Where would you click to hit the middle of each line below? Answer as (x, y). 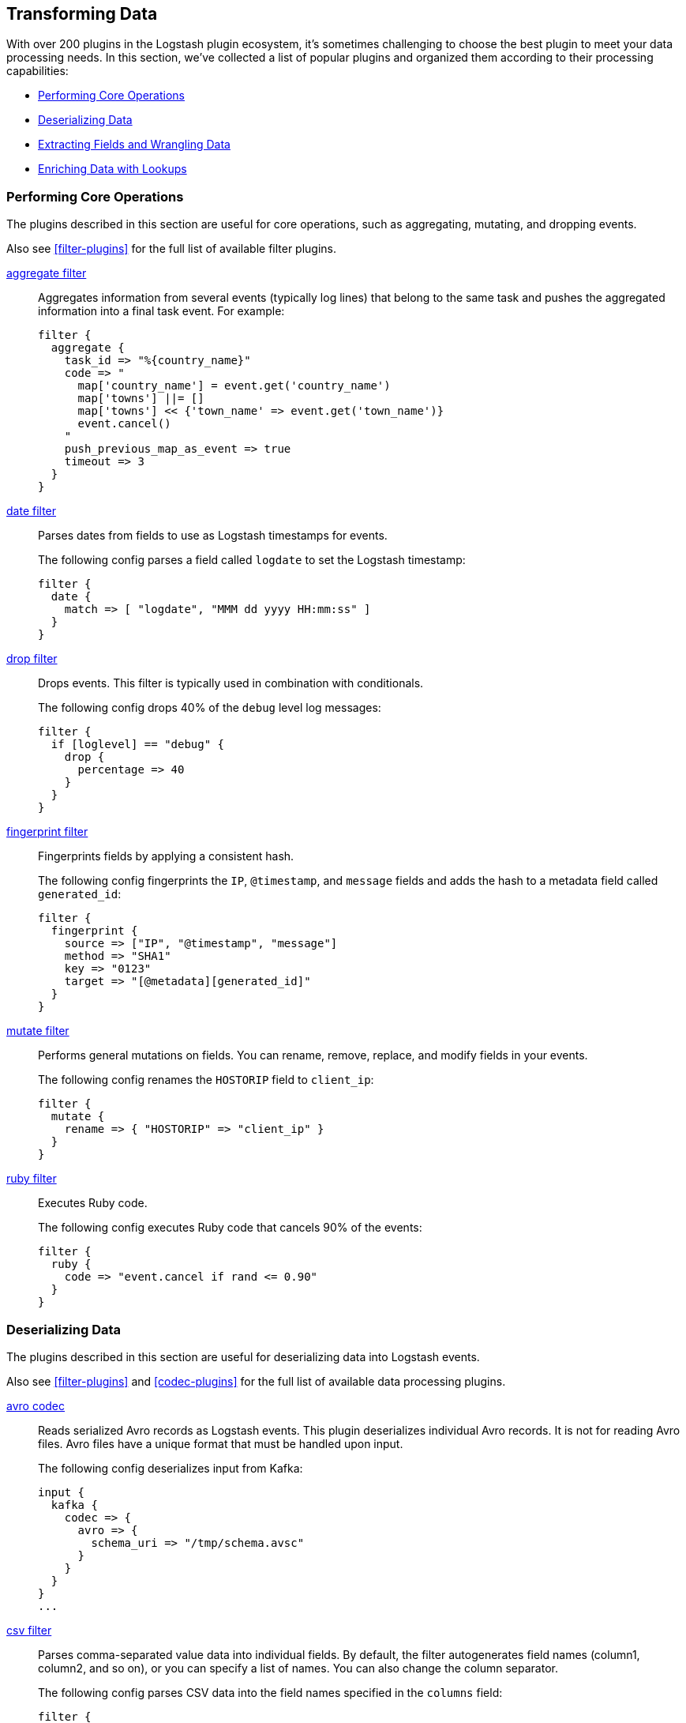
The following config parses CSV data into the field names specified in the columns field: (270, 1692)
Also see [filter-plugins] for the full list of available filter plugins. (172, 249)
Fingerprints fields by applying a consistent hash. (166, 856)
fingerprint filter (47, 832)
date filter (32, 511)
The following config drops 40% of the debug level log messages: (210, 708)
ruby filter (32, 1179)
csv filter (29, 1630)
